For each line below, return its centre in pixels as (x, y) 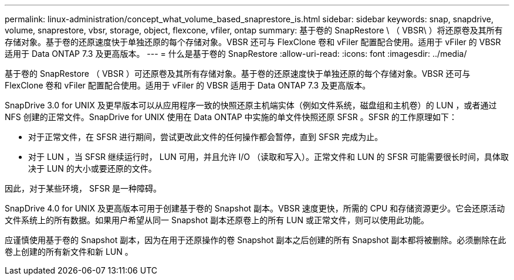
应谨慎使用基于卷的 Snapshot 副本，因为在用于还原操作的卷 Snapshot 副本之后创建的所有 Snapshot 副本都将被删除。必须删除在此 (256, 240)
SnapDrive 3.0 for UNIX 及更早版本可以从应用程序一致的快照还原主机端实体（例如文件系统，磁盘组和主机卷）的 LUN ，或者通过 (251, 105)
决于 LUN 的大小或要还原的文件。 (92, 168)
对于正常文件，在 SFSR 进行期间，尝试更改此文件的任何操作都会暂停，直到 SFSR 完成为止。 (206, 137)
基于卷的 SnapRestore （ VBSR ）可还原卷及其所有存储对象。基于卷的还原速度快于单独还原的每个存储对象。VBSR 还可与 (238, 74)
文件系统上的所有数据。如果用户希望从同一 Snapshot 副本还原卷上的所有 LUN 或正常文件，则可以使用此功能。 (217, 220)
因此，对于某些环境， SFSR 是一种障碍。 (83, 188)
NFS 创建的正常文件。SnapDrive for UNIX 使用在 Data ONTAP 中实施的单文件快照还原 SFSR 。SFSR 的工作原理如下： (231, 117)
